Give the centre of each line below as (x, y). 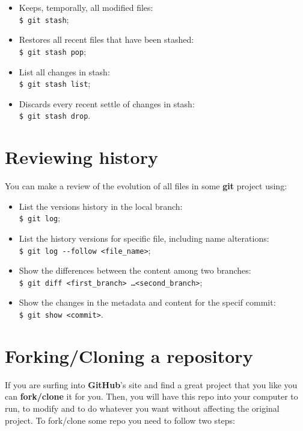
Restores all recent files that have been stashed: (106, 39)
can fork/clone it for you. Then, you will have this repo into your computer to (151, 396)
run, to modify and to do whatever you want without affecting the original (142, 408)
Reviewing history (81, 157)
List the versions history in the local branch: (101, 206)
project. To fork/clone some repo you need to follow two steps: (120, 420)
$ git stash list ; (55, 83)
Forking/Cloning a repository (129, 355)
